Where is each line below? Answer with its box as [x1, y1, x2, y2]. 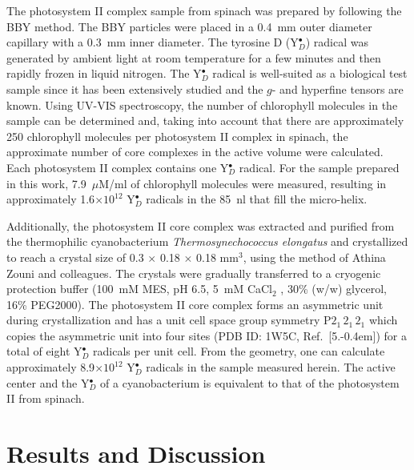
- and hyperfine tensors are [271, 80, 404, 97]
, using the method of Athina [243, 248, 386, 265]
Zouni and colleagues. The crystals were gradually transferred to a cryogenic [6, 264, 381, 281]
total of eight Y [6, 343, 82, 360]
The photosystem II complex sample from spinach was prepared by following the [6, 2, 402, 18]
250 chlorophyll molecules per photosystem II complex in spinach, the [6, 127, 348, 144]
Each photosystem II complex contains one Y [6, 159, 229, 175]
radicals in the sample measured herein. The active [146, 359, 396, 376]
